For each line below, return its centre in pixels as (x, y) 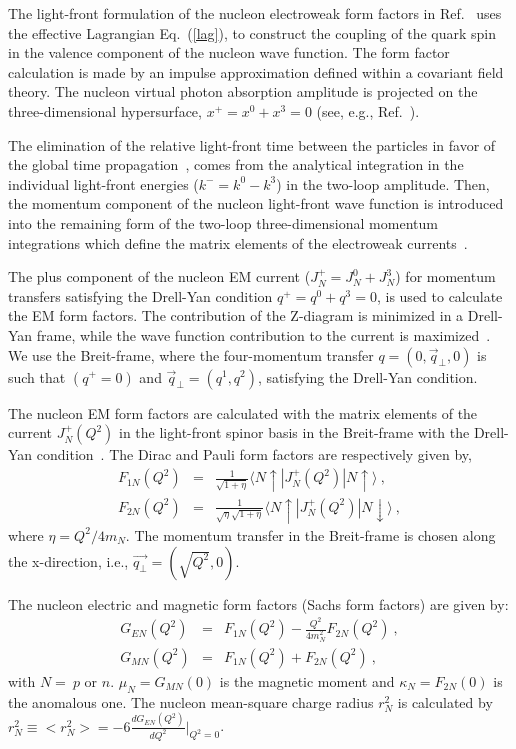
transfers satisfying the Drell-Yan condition (140, 295)
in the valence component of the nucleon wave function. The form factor (229, 52)
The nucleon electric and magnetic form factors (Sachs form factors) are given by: (258, 603)
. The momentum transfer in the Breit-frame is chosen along (310, 534)
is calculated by (445, 701)
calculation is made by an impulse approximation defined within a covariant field (256, 71)
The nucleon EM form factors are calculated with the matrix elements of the (243, 412)
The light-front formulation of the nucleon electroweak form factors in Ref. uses (255, 13)
